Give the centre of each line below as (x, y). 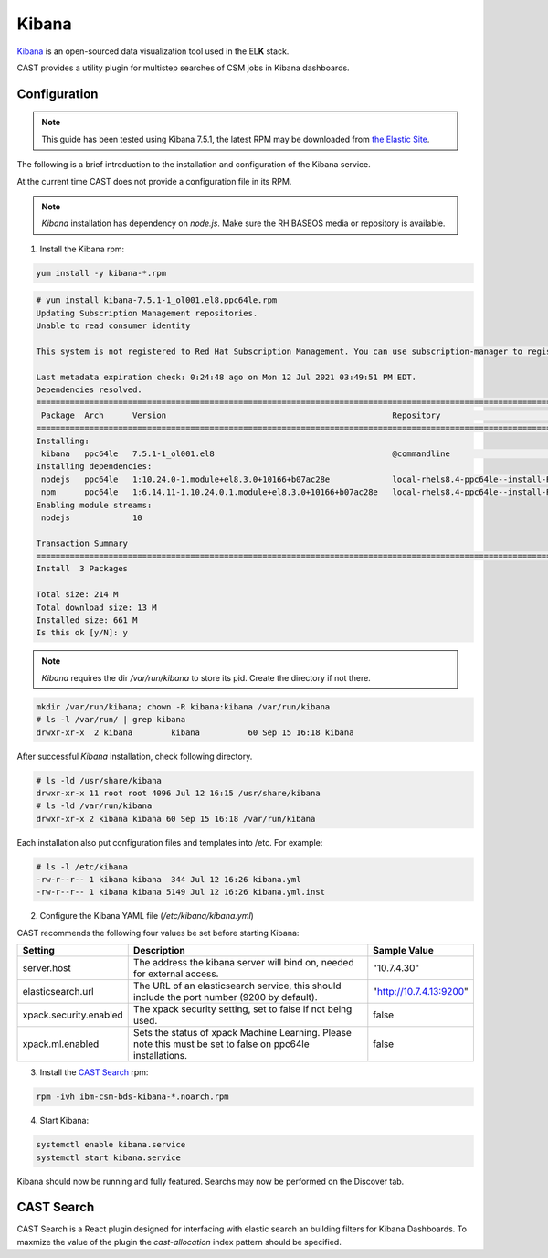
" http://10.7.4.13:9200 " (421, 992)
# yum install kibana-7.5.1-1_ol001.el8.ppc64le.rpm (157, 300)
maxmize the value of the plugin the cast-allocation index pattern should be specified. (179, 1242)
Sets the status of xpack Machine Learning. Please (242, 1033)
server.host (47, 968)
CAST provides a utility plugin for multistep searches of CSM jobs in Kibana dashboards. (184, 68)
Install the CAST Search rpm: (94, 1072)
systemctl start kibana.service (109, 1157)
